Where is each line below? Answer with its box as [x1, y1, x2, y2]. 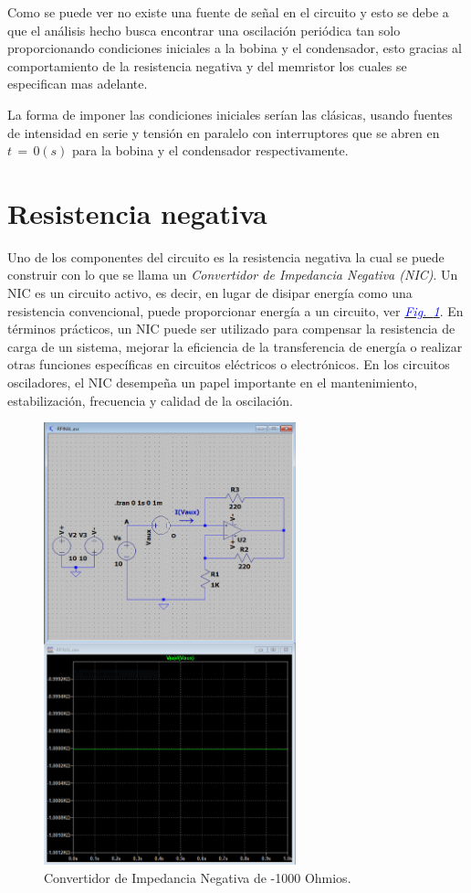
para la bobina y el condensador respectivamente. [72, 141, 349, 160]
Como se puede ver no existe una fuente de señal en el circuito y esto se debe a [7, 3, 449, 21]
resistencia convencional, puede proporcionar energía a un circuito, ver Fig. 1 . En [7, 301, 464, 320]
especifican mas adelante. [7, 74, 148, 93]
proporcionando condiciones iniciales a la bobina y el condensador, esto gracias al [7, 38, 462, 58]
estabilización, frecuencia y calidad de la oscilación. [7, 390, 293, 409]
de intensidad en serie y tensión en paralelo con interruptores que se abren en [7, 122, 440, 142]
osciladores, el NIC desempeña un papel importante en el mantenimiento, [7, 373, 418, 392]
